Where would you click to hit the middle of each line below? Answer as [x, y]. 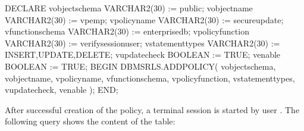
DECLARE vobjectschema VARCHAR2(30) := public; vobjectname [129, 8]
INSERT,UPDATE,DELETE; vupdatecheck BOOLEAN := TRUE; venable [143, 54]
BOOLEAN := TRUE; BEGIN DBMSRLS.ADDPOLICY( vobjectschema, [140, 66]
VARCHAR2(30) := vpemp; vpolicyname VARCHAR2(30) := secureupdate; [144, 19]
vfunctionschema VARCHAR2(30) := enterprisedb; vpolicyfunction [127, 31]
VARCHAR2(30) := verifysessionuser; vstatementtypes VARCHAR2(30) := [142, 43]
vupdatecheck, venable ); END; [62, 90]
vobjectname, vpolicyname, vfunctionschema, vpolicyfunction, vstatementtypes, [150, 78]
